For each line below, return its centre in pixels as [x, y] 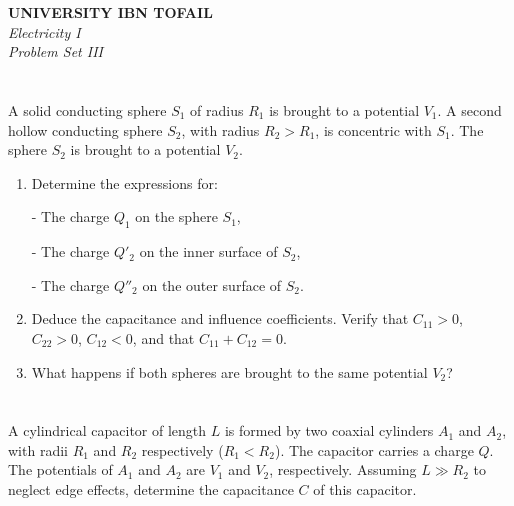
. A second [469, 109]
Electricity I [44, 31]
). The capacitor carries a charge [374, 449]
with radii [38, 449]
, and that [163, 337]
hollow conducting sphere [85, 129]
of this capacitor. [365, 489]
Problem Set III [55, 51]
